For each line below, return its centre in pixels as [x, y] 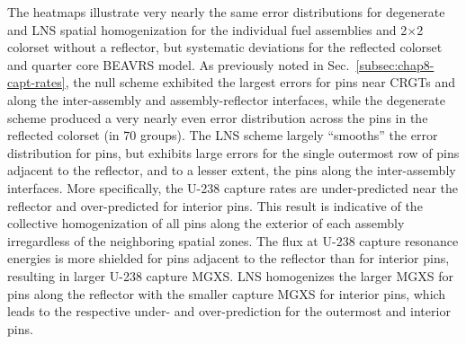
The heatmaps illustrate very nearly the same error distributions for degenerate [226, 12]
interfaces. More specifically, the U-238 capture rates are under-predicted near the [233, 187]
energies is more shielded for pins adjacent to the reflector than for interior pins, [229, 258]
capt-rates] [36, 82]
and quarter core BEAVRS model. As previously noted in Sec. [179, 64]
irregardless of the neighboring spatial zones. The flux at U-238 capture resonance [233, 240]
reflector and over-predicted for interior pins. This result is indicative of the [215, 205]
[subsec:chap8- [395, 64]
